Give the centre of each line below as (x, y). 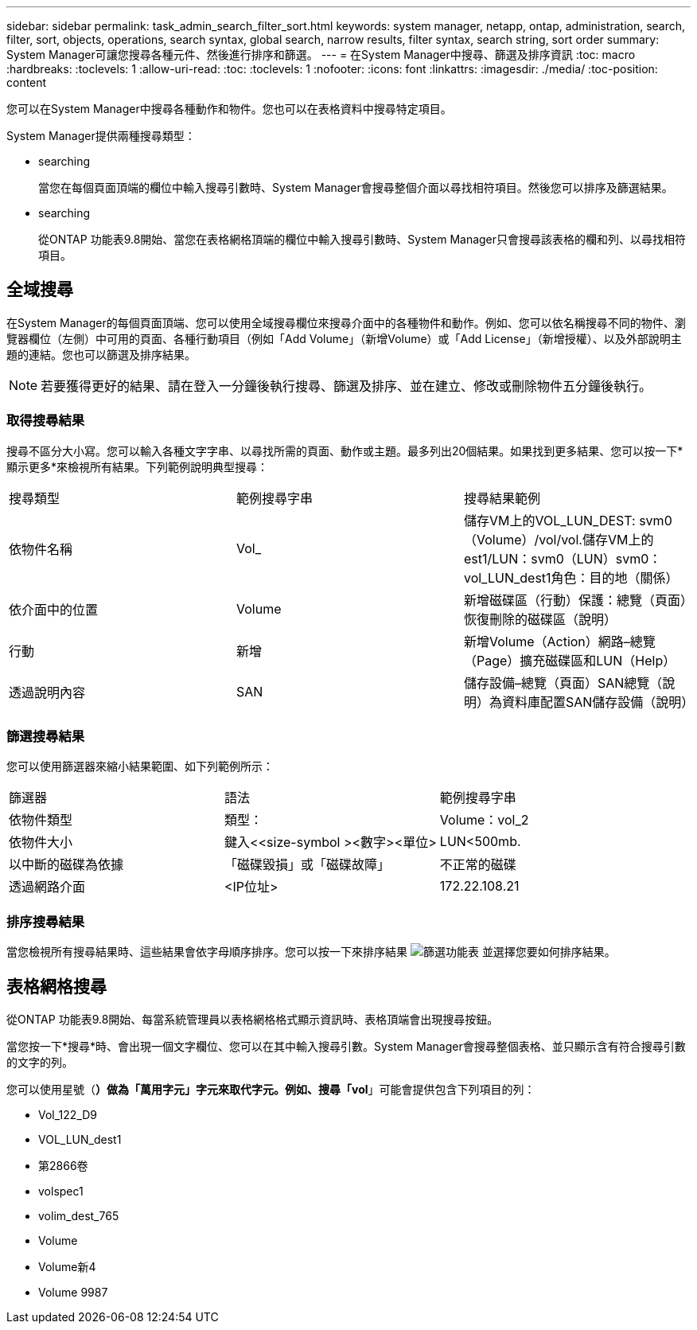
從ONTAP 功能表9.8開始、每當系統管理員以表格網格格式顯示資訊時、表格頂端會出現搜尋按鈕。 (253, 1019)
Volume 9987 (73, 1292)
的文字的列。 (40, 1062)
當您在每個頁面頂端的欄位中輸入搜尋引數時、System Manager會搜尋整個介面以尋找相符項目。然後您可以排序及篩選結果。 (356, 187)
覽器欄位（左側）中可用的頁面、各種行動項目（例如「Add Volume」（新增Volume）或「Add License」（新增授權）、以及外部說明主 (344, 338)
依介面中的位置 (54, 609)
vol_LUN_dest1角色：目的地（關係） (571, 577)
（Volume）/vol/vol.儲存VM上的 (559, 539)
